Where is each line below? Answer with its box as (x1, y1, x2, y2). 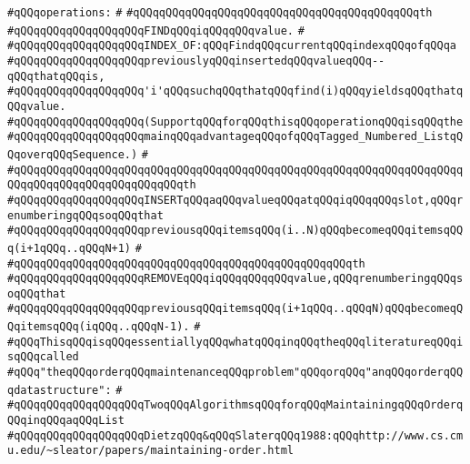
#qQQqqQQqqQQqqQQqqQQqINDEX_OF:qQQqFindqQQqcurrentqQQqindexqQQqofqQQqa (7, 39, 456, 53)
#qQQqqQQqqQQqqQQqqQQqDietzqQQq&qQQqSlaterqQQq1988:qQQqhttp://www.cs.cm (7, 429, 464, 442)
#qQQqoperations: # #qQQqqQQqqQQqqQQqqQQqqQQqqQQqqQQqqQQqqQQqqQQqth (7, 6, 433, 19)
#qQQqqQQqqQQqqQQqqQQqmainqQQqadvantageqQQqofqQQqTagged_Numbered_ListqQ (7, 130, 464, 144)
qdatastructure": (7, 383, 112, 397)
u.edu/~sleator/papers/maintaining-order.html (7, 444, 294, 458)
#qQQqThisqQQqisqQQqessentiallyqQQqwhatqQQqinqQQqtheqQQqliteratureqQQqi (7, 335, 464, 348)
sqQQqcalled (7, 350, 79, 364)
